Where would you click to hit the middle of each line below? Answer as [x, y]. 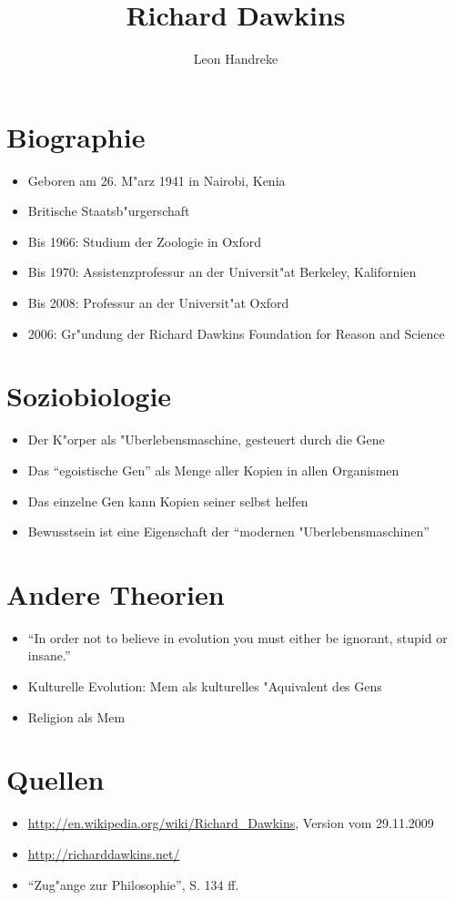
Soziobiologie [89, 396]
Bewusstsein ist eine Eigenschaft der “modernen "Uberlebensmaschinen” [228, 532]
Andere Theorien [116, 593]
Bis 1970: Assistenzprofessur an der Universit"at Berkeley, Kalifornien [222, 272]
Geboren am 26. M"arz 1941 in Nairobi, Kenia [157, 180]
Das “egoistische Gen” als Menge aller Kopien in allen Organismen [213, 470]
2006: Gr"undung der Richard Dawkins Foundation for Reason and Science [236, 333]
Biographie [76, 136]
